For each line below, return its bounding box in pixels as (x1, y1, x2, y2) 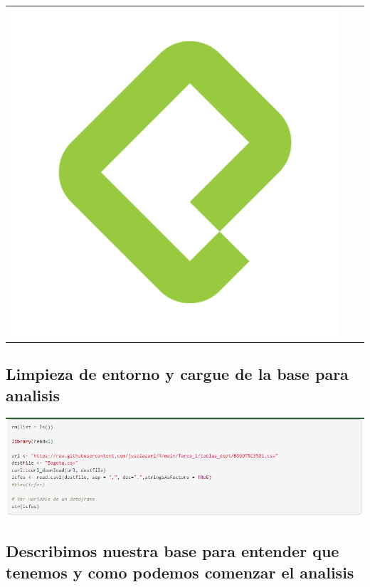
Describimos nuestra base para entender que (6, 540, 339, 562)
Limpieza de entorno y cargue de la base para (6, 363, 349, 385)
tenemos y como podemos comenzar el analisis (6, 561, 354, 583)
